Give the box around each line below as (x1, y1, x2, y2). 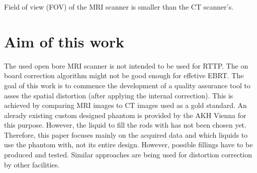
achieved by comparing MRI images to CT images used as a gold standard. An (4, 100, 247, 110)
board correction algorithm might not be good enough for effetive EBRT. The (4, 70, 244, 81)
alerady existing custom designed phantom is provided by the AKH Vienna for (4, 109, 246, 120)
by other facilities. (4, 159, 60, 169)
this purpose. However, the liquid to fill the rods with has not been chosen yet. (4, 120, 246, 130)
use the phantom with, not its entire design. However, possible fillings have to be (4, 139, 253, 150)
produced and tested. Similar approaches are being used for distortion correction (4, 149, 252, 160)
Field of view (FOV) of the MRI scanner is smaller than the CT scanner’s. (4, 2, 234, 12)
